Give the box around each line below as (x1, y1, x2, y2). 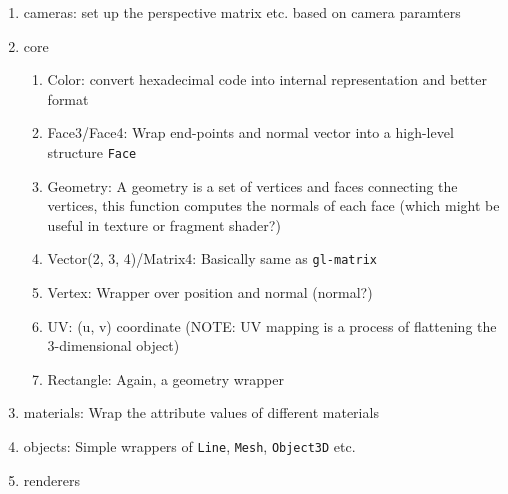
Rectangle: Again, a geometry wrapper (47, 368, 284, 389)
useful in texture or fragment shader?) (47, 214, 281, 235)
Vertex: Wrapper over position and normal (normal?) (47, 282, 373, 303)
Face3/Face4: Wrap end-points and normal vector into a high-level (47, 122, 454, 143)
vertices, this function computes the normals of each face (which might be (47, 195, 500, 216)
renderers (23, 469, 80, 490)
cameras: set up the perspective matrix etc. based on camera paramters (23, 2, 461, 22)
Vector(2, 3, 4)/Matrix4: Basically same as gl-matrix (47, 248, 377, 269)
